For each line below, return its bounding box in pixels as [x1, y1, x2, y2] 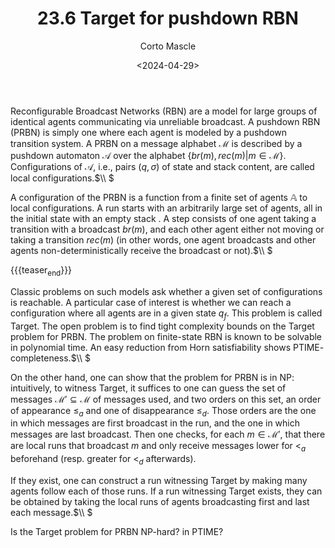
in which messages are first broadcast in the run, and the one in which [10, 417, 301, 429]
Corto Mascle [139, 40, 197, 52]
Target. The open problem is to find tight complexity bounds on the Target [10, 320, 315, 332]
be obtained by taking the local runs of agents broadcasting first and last [10, 495, 310, 507]
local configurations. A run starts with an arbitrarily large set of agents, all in [10, 202, 323, 214]
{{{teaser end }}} [10, 263, 73, 278]
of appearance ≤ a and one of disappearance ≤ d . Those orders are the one [10, 404, 317, 419]
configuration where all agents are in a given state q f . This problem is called [10, 307, 323, 321]
